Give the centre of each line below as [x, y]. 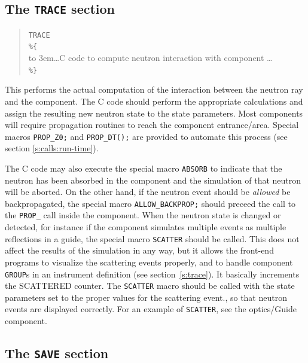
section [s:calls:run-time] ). [52, 148]
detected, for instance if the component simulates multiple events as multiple [146, 227]
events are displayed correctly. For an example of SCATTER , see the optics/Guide [151, 309]
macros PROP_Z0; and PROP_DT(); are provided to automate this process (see [146, 136]
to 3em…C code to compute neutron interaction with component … [150, 58]
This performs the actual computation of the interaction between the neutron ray [154, 89]
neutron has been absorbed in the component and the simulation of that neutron [153, 180]
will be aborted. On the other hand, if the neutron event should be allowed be [148, 192]
